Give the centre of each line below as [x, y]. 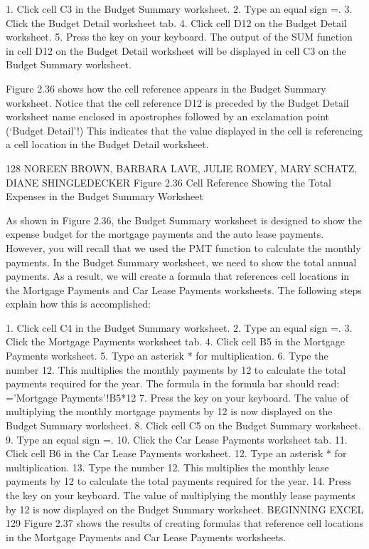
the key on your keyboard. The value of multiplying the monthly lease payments [181, 495]
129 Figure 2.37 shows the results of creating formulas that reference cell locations [184, 523]
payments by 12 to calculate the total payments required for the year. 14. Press [178, 481]
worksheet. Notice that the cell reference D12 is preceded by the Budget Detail [177, 102]
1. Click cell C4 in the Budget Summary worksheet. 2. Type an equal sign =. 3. [179, 327]
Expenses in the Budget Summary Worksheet [105, 196]
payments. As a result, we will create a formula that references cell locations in [178, 276]
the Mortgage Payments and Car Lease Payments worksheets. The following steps [184, 289]
